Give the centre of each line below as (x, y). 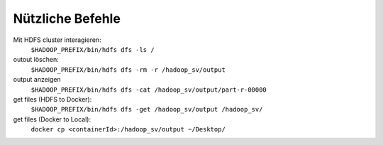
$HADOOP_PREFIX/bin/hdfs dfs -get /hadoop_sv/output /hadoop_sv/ (147, 109)
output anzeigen (37, 80)
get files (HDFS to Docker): (52, 99)
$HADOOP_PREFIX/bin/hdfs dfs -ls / (93, 49)
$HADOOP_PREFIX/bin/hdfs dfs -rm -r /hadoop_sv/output (128, 70)
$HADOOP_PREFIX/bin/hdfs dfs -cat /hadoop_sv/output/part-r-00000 (149, 90)
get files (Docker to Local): (52, 119)
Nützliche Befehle (67, 18)
